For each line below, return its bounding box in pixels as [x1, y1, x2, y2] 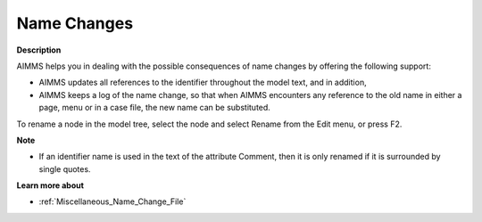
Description [16, 45, 62, 55]
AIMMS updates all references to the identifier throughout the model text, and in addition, [38, 77, 367, 88]
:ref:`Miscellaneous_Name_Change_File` [38, 196, 187, 207]
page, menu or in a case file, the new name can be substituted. [38, 103, 271, 113]
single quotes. [38, 163, 91, 174]
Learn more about [16, 180, 85, 191]
